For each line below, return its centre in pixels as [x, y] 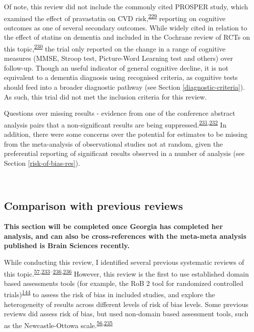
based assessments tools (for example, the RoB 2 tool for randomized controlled [124, 283]
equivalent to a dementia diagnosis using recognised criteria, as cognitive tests [121, 77]
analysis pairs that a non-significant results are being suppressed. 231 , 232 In [115, 124]
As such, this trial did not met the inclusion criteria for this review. [105, 96]
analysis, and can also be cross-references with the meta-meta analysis [125, 236]
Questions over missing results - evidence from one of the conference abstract [120, 113]
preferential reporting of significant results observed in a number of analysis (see [124, 153]
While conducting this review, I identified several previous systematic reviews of [124, 262]
